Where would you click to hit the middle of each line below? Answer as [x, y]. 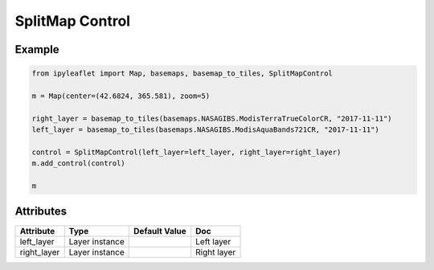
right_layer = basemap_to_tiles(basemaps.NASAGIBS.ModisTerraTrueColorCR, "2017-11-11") [212, 118]
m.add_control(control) [79, 164]
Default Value [160, 231]
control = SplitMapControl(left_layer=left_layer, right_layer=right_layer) [186, 152]
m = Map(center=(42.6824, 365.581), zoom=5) [121, 96]
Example [37, 49]
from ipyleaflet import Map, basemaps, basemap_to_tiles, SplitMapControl [182, 74]
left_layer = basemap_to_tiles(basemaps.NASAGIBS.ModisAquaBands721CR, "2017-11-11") [205, 130]
